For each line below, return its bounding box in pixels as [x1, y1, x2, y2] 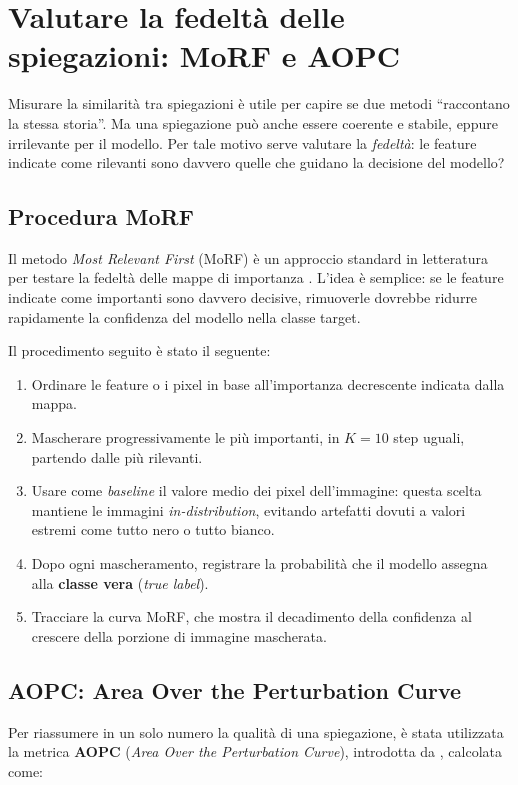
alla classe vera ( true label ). [31, 572, 209, 593]
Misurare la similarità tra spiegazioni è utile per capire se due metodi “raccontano [8, 93, 510, 114]
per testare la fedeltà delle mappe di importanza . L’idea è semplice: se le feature [8, 267, 504, 288]
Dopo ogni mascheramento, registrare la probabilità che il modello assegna [31, 553, 488, 574]
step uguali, [393, 427, 465, 448]
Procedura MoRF [8, 201, 194, 232]
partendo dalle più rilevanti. [31, 446, 203, 467]
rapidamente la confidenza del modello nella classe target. [8, 306, 361, 327]
